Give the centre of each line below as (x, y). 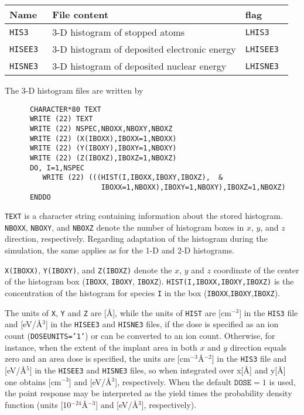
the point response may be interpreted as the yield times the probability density (148, 393)
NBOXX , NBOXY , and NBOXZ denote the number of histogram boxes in (124, 227)
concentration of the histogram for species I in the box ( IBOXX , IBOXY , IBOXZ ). (143, 292)
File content (81, 14)
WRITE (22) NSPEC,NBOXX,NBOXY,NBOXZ (101, 128)
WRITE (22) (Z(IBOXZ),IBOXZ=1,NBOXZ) (103, 158)
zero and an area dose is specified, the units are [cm (98, 359)
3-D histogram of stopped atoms (119, 32)
